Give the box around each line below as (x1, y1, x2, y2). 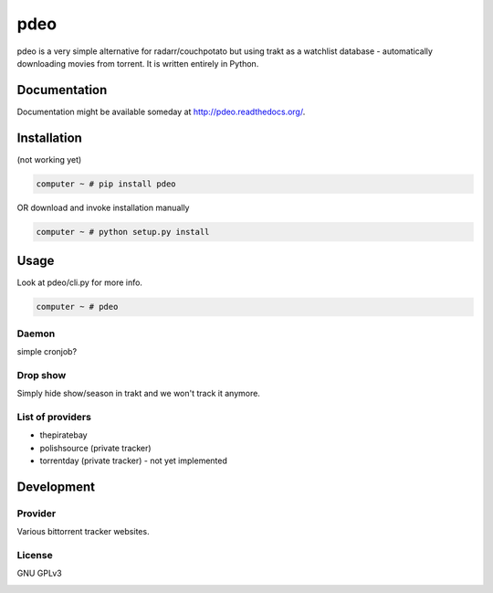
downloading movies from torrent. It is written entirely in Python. (16, 58, 259, 69)
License (16, 548, 54, 561)
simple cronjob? (16, 345, 78, 356)
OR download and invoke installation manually (16, 202, 190, 213)
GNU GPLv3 (16, 567, 63, 579)
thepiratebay (39, 429, 88, 440)
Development (16, 479, 96, 494)
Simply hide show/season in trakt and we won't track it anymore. (16, 388, 260, 399)
